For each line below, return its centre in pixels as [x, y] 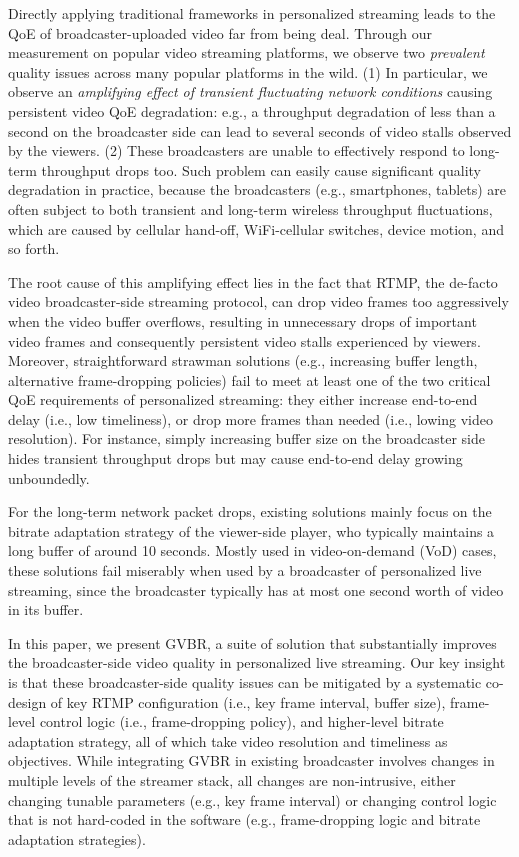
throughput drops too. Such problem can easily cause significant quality [261, 169]
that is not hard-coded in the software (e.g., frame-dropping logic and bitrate [244, 819]
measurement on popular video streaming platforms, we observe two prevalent [246, 52]
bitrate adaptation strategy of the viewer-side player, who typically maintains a [251, 530]
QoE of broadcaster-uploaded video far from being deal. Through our [220, 32]
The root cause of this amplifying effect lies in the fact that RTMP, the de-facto [253, 281]
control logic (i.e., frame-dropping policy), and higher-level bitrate [241, 721]
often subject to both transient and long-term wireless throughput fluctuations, [250, 208]
